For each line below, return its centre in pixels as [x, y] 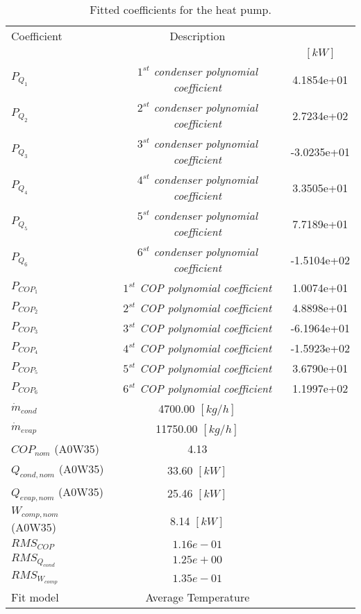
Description [198, 36]
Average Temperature [198, 597]
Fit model [35, 597]
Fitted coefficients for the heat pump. [180, 9]
